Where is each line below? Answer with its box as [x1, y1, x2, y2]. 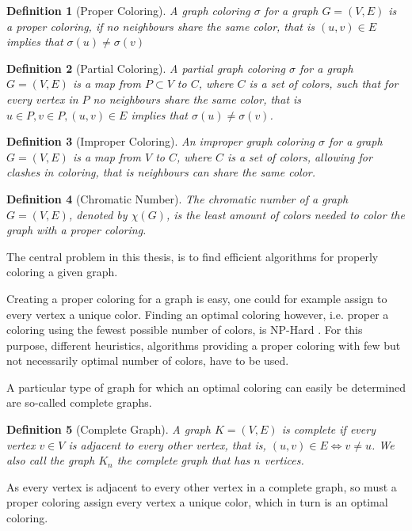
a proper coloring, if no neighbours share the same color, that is [6, 17, 315, 34]
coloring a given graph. [6, 264, 118, 280]
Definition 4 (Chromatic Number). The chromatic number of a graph [6, 190, 349, 207]
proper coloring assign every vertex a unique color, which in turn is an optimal [6, 494, 388, 510]
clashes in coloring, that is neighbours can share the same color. [6, 164, 316, 180]
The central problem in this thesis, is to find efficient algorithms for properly [6, 248, 379, 264]
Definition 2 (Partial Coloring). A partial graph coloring [6, 59, 285, 76]
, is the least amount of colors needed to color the [166, 206, 405, 222]
